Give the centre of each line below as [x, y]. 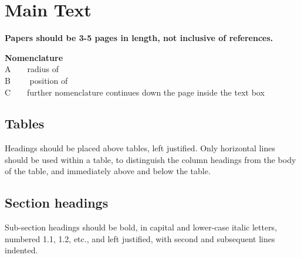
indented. [21, 250]
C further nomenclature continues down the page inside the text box [135, 92]
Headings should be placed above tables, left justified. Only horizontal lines [140, 148]
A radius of [32, 69]
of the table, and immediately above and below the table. [108, 171]
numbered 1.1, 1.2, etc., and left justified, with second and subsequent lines [140, 238]
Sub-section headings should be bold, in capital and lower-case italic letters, [141, 227]
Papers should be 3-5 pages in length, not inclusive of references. [139, 38]
